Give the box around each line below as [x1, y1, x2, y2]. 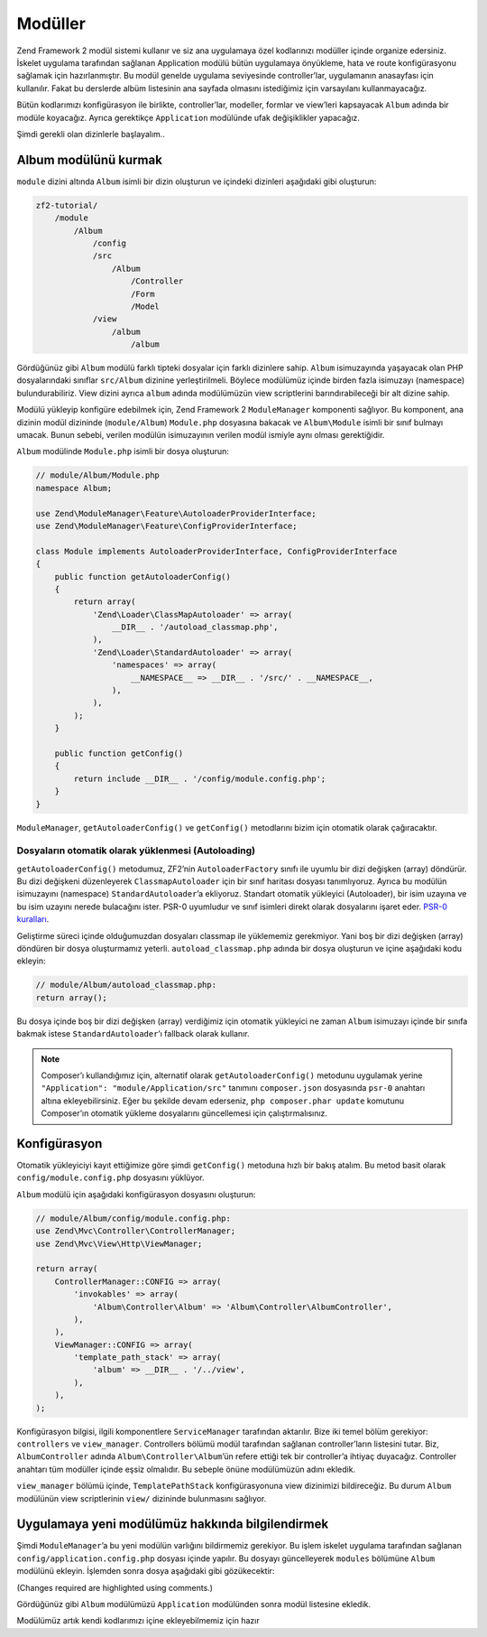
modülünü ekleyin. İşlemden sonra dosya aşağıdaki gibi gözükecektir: [16, 1566, 275, 1577]
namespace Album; [35, 483, 113, 493]
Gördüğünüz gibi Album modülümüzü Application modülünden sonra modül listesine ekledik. [16, 1599, 372, 1610]
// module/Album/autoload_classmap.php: [35, 980, 216, 991]
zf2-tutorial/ [35, 200, 98, 210]
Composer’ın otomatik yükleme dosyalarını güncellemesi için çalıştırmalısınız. [41, 1108, 328, 1119]
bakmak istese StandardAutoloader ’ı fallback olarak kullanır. [16, 1028, 250, 1039]
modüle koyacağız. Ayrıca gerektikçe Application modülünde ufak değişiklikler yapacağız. [16, 112, 361, 123]
